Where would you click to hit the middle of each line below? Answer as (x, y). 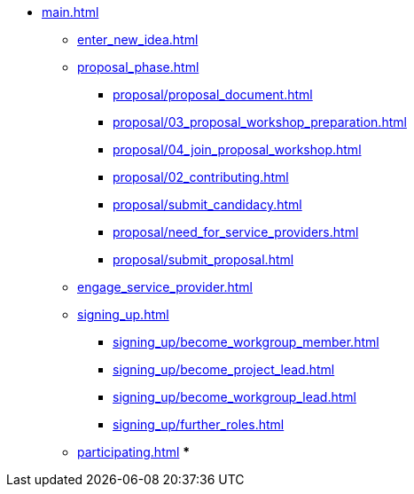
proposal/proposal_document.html (213, 94)
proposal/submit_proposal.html (203, 259)
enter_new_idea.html (138, 39)
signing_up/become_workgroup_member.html (246, 342)
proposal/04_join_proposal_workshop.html (237, 149)
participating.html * (134, 452)
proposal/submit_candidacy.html (207, 204)
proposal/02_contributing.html (201, 177)
